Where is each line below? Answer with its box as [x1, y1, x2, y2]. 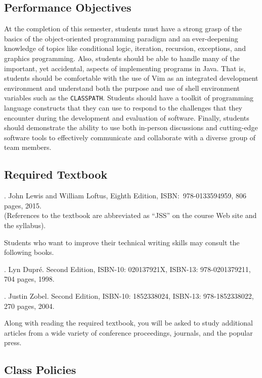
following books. [4, 247, 54, 257]
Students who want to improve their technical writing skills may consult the [4, 237, 240, 247]
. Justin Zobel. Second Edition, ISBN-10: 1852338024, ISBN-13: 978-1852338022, [4, 290, 254, 301]
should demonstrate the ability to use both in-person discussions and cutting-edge [4, 122, 258, 133]
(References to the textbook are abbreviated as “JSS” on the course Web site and [4, 210, 257, 221]
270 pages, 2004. [4, 300, 55, 311]
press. [4, 337, 22, 348]
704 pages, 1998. [4, 274, 55, 284]
